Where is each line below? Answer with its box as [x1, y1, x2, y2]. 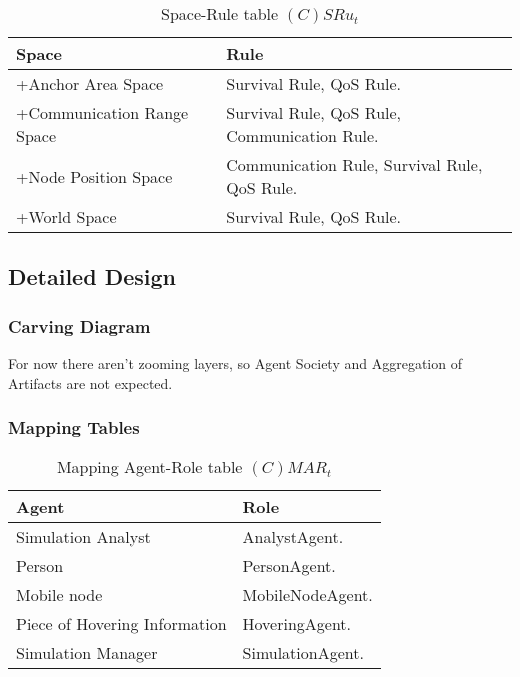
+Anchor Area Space [16, 72, 164, 95]
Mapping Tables [8, 415, 140, 440]
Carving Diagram [8, 313, 151, 338]
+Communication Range [16, 101, 189, 124]
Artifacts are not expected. [8, 372, 173, 393]
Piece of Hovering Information [16, 612, 227, 636]
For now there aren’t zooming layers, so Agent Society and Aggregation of [8, 353, 462, 373]
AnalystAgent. [242, 525, 344, 549]
